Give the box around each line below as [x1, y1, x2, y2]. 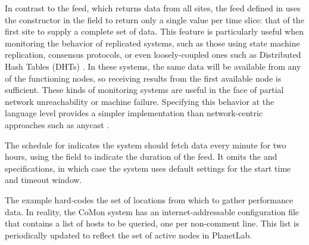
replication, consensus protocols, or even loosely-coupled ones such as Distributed [5, 48, 301, 61]
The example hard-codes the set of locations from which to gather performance [5, 193, 294, 206]
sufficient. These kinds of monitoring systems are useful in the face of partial [5, 83, 284, 96]
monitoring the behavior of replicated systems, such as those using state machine [5, 36, 300, 49]
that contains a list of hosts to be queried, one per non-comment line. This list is [5, 217, 299, 230]
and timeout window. [5, 173, 82, 186]
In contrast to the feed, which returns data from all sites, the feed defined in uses [5, 2, 301, 14]
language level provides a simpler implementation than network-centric [5, 107, 263, 119]
